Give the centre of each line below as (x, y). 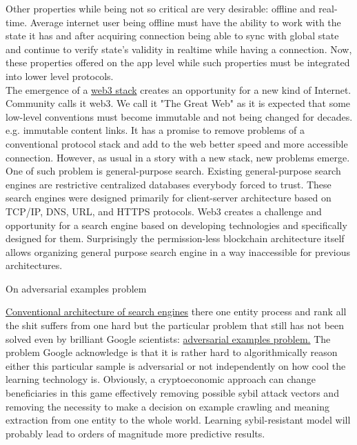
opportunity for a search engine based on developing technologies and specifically (176, 225)
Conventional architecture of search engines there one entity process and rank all (176, 311)
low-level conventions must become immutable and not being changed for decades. (179, 116)
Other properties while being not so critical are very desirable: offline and (161, 8)
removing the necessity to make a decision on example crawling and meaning (168, 406)
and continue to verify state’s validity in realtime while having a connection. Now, (179, 49)
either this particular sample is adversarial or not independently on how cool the (176, 365)
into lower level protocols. (60, 76)
